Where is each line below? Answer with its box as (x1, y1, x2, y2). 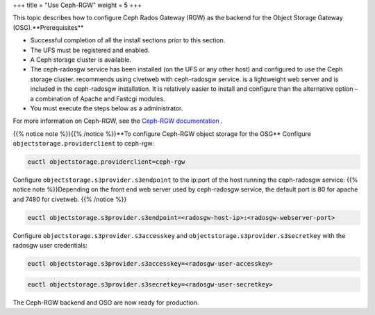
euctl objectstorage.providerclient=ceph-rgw (27, 158, 185, 166)
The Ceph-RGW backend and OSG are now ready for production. (12, 298, 199, 307)
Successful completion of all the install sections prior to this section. (30, 36, 226, 44)
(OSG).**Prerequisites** (12, 23, 84, 31)
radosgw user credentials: (12, 241, 88, 250)
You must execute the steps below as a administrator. (30, 104, 183, 112)
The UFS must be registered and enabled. (30, 46, 150, 54)
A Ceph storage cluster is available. (30, 56, 132, 64)
